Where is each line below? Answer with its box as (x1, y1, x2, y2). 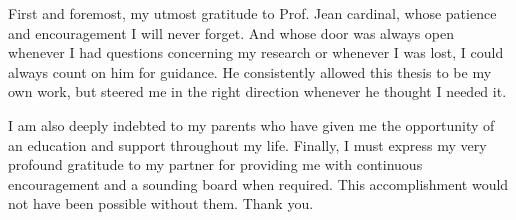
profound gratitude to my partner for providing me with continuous (8, 154, 423, 175)
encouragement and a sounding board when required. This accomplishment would (8, 173, 509, 194)
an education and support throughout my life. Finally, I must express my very (8, 134, 487, 155)
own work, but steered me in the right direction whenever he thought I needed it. (8, 81, 507, 102)
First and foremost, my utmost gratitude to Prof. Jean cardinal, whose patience (8, 3, 497, 23)
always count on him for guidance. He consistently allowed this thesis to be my (8, 61, 492, 82)
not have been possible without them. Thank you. (8, 193, 314, 214)
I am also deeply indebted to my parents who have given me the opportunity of (8, 114, 495, 135)
